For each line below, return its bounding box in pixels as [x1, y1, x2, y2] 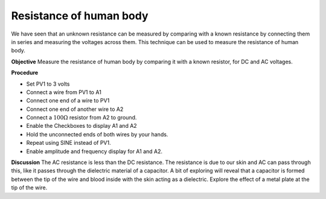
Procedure [11, 69, 39, 77]
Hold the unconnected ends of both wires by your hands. [26, 130, 168, 138]
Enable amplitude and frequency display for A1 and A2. [26, 148, 163, 155]
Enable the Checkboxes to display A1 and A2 [26, 122, 137, 130]
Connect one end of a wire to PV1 [26, 97, 110, 104]
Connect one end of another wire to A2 [26, 106, 124, 113]
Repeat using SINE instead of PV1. [26, 139, 111, 147]
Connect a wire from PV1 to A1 [26, 88, 102, 96]
